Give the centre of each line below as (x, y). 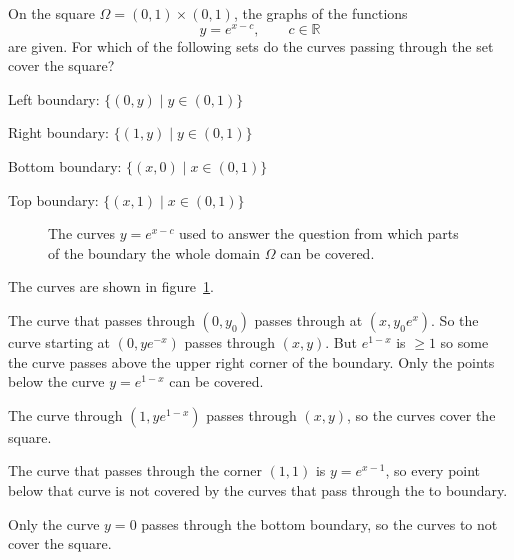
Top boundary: (53, 199)
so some (464, 342)
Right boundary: (58, 132)
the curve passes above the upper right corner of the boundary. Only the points (251, 361)
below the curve (56, 381)
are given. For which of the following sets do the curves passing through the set (251, 45)
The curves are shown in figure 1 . (111, 286)
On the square (51, 13)
